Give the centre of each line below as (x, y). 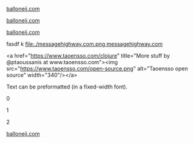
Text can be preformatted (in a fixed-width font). (67, 87)
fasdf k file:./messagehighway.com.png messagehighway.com (85, 44)
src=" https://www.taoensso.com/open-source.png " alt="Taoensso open (97, 68)
